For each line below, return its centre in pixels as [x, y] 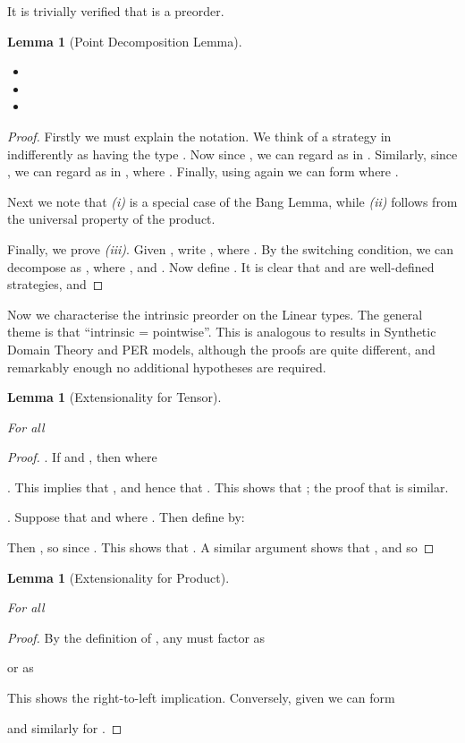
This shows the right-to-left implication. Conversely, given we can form [201, 698]
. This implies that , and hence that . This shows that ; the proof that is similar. [228, 487]
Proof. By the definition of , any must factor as [136, 637]
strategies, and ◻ [55, 284]
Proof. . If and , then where [82, 457]
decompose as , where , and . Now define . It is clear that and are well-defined [221, 266]
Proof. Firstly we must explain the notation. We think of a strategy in [199, 136]
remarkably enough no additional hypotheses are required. [167, 367]
